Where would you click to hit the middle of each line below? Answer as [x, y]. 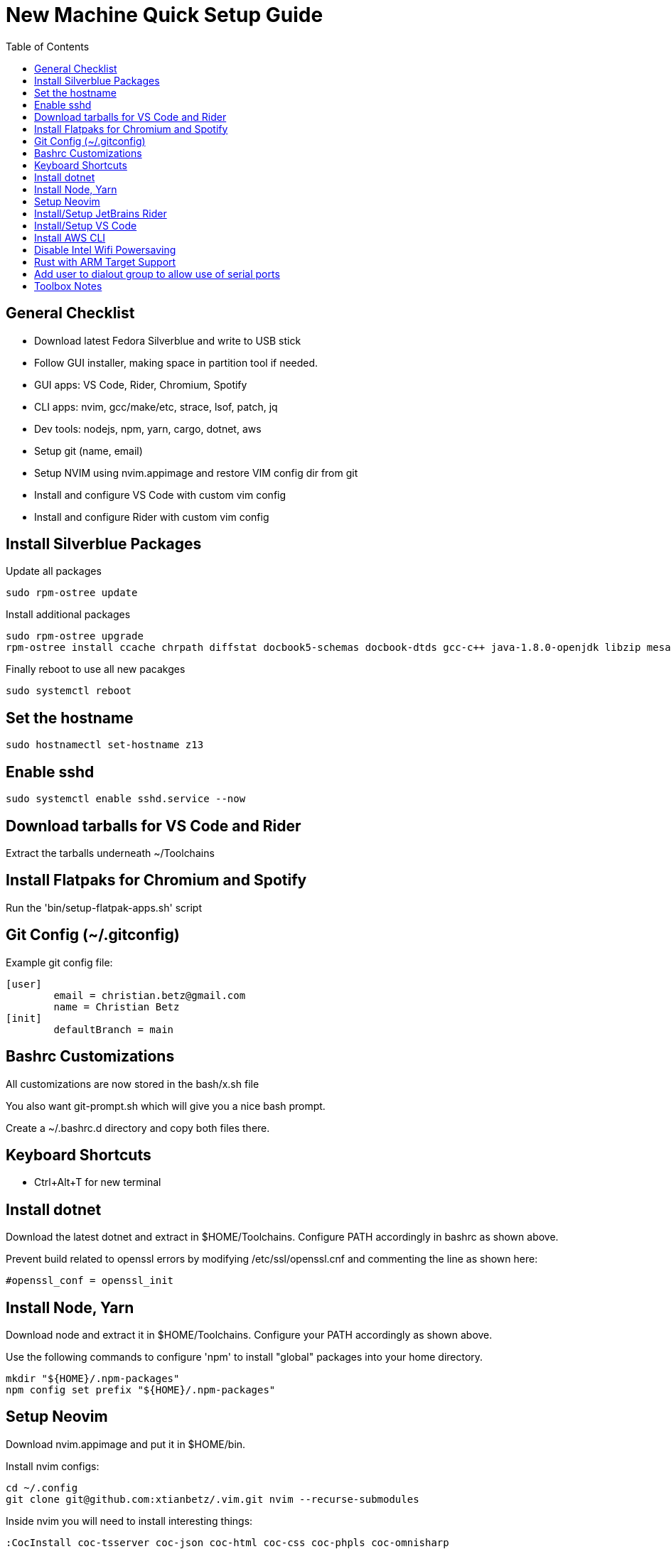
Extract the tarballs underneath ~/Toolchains [110, 853]
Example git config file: [59, 962]
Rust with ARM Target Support [105, 261]
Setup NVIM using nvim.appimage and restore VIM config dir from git [196, 473]
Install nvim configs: [53, 1466]
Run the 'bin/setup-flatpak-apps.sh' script [104, 907]
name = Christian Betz [117, 1006]
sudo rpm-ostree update [72, 593]
